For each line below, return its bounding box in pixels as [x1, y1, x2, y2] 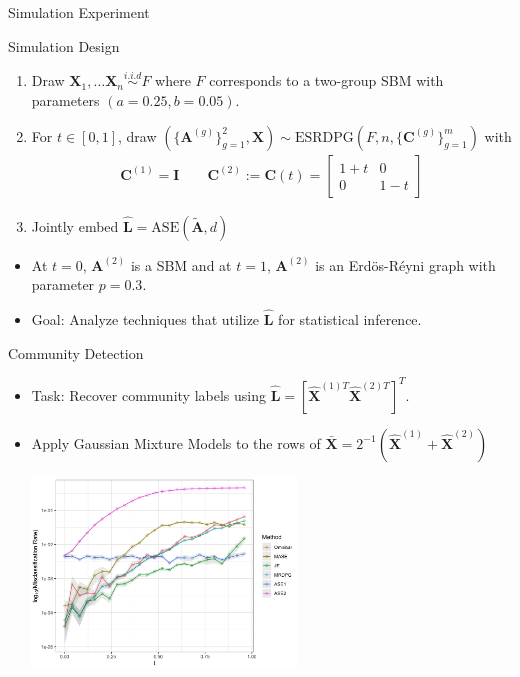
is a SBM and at [130, 254, 232, 275]
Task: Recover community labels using [31, 384, 266, 405]
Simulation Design [8, 35, 120, 56]
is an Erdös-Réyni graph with [315, 254, 496, 275]
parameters [31, 90, 100, 110]
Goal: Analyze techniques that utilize [31, 309, 260, 330]
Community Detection [8, 342, 144, 363]
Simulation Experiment [8, 2, 150, 22]
